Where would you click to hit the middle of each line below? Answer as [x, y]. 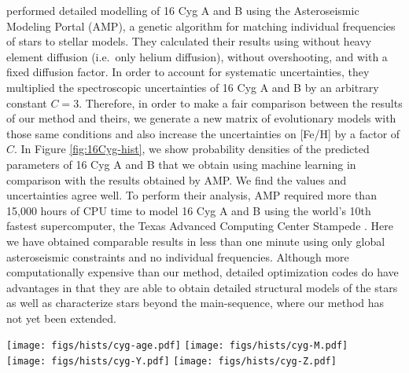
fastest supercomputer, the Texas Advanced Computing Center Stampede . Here [200, 226]
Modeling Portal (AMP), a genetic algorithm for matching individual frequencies [201, 26]
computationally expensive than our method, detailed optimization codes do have [203, 272]
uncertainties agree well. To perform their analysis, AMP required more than [192, 195]
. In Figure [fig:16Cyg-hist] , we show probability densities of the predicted [192, 149]
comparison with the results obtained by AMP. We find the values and [177, 179]
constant [27, 102]
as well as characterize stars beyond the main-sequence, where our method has [195, 303]
